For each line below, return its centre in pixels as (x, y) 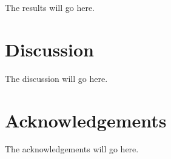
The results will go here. (50, 7)
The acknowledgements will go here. (72, 149)
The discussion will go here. (56, 78)
